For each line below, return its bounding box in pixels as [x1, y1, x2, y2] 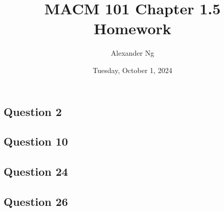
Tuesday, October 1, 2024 [93, 64, 172, 75]
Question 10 [4, 133, 68, 149]
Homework [94, 18, 171, 39]
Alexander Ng [110, 48, 154, 58]
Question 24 [4, 163, 68, 179]
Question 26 [4, 193, 68, 209]
